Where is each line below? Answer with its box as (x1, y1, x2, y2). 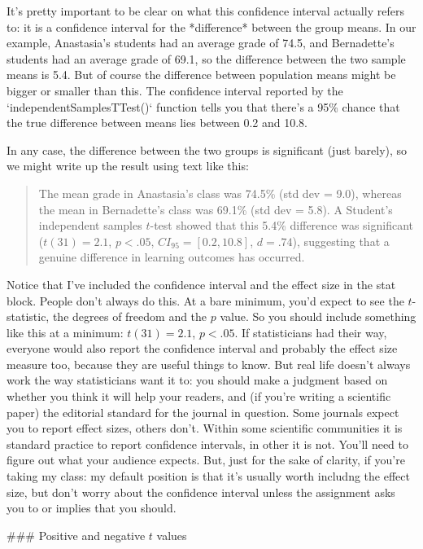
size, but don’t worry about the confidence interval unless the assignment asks (7, 483, 395, 500)
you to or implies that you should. (7, 499, 177, 516)
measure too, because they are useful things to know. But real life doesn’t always (7, 355, 411, 372)
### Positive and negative (7, 526, 146, 543)
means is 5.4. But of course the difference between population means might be (7, 66, 396, 83)
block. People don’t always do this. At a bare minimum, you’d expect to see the (7, 292, 404, 309)
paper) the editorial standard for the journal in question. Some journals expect (7, 403, 399, 420)
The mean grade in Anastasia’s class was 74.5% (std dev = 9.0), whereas (38, 184, 402, 201)
